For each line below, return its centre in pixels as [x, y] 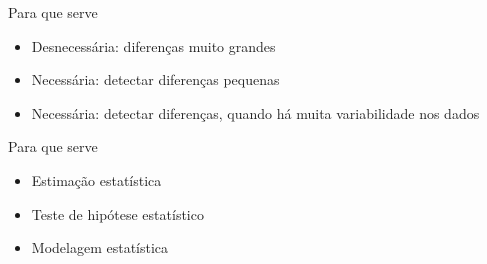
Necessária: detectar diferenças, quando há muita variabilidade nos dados [255, 112]
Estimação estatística [96, 179]
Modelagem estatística [100, 247]
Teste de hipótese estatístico [117, 213]
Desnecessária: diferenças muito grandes [153, 45]
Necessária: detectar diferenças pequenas [155, 79]
